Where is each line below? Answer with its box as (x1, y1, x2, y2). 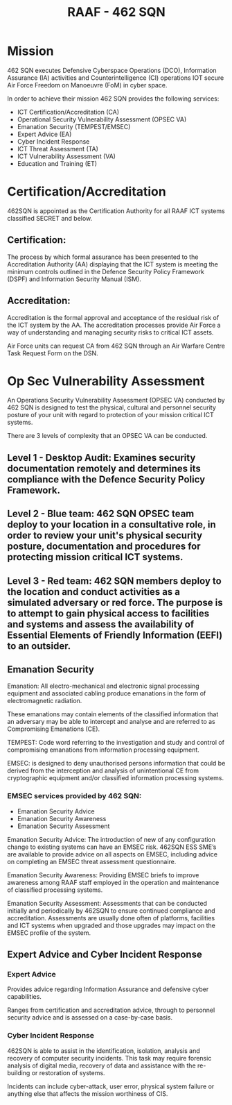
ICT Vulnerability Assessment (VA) (17, 152, 116, 160)
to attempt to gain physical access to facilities (7, 607, 210, 619)
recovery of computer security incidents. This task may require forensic (7, 1054, 212, 1062)
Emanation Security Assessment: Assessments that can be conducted (7, 899, 208, 907)
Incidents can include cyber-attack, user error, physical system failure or (7, 1082, 215, 1090)
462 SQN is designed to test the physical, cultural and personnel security (7, 403, 217, 412)
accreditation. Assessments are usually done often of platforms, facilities (7, 913, 215, 922)
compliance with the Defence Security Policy (7, 473, 206, 485)
